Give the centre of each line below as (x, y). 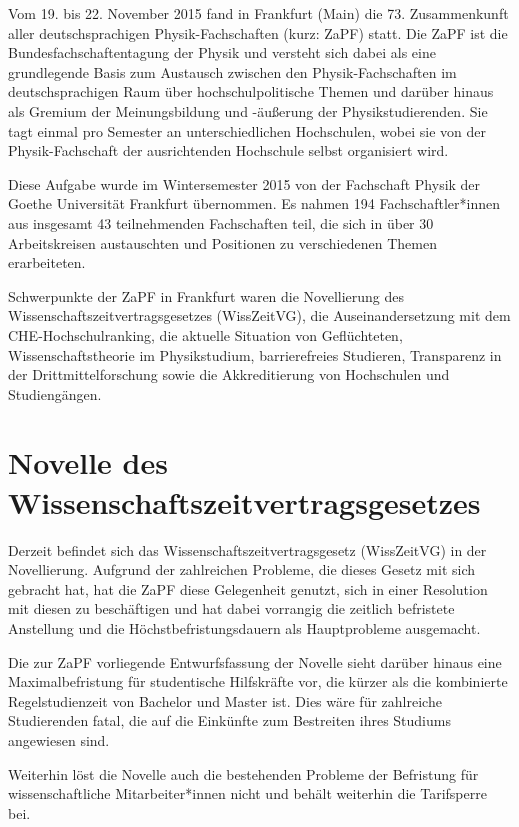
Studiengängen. (55, 393)
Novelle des (88, 462)
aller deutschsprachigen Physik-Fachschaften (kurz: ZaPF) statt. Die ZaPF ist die (258, 32)
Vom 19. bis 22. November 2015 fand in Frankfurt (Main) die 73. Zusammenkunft (258, 13)
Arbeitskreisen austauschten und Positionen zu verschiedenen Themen (222, 242)
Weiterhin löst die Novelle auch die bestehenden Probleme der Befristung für (243, 773)
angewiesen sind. (59, 739)
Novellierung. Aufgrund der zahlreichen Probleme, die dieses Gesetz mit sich (242, 569)
